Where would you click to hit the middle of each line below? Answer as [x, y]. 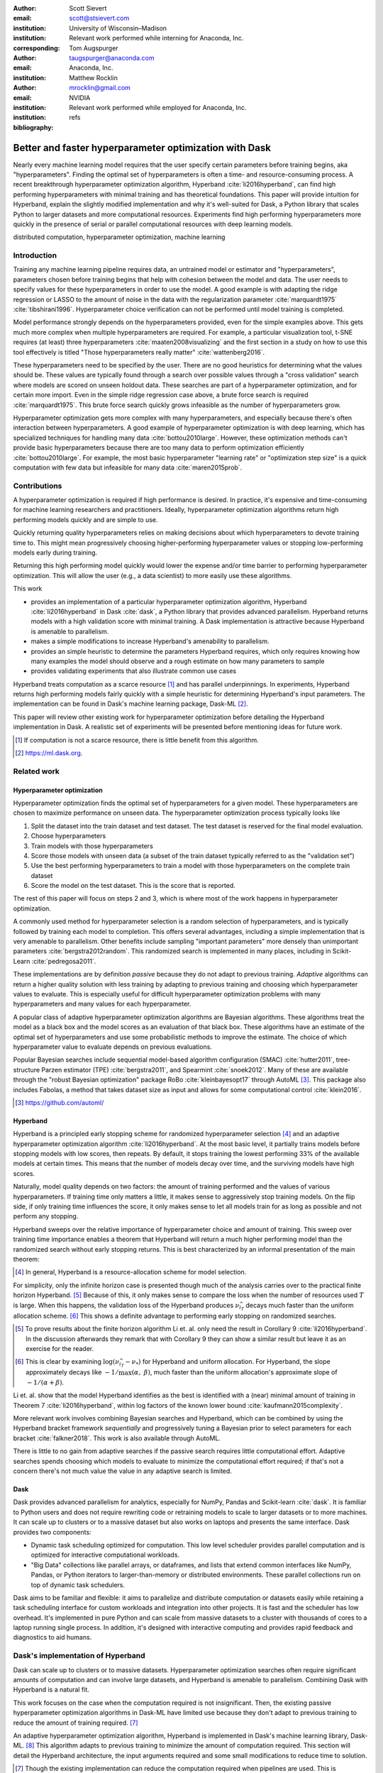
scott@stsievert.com [99, 18]
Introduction [35, 255]
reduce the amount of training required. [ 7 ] [76, 1723]
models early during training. [55, 552]
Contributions [38, 486]
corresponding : [37, 48]
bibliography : [33, 127]
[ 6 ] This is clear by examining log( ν [67, 1362]
